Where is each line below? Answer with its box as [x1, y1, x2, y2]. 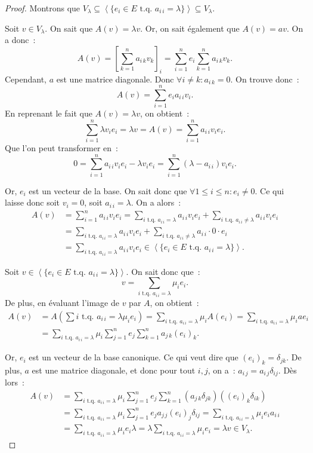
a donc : [5, 33, 36, 46]
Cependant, [5, 72, 47, 85]
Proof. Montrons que [5, 2, 80, 14]
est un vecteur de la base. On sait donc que [29, 184, 187, 197]
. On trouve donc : [230, 72, 299, 85]
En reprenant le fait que [5, 107, 92, 120]
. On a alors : [131, 196, 181, 209]
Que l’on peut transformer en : [5, 142, 118, 154]
